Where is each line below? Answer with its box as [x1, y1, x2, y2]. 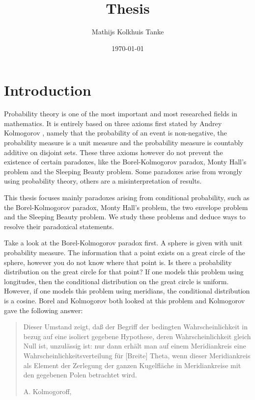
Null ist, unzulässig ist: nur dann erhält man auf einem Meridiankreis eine [23, 341, 246, 351]
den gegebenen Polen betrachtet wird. [23, 370, 137, 380]
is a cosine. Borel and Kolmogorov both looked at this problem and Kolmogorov [4, 295, 245, 305]
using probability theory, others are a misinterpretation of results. [4, 176, 202, 186]
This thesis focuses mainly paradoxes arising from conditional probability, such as [4, 192, 250, 202]
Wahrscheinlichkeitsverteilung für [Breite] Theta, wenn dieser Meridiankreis [23, 350, 251, 360]
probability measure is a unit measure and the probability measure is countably [4, 137, 244, 148]
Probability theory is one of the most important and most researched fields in [4, 108, 237, 119]
